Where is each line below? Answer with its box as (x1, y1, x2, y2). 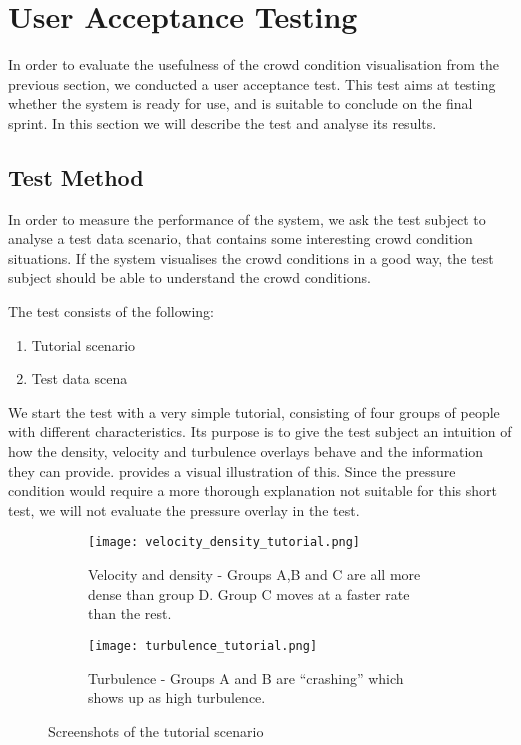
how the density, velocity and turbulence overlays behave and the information (8, 441, 484, 462)
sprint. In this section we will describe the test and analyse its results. (8, 112, 437, 133)
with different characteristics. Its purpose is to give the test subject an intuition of (8, 421, 512, 442)
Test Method (8, 161, 144, 192)
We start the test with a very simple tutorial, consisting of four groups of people (8, 401, 500, 422)
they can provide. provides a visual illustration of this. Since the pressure (8, 460, 456, 481)
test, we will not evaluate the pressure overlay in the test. (8, 499, 360, 520)
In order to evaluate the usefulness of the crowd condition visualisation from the (8, 54, 499, 75)
